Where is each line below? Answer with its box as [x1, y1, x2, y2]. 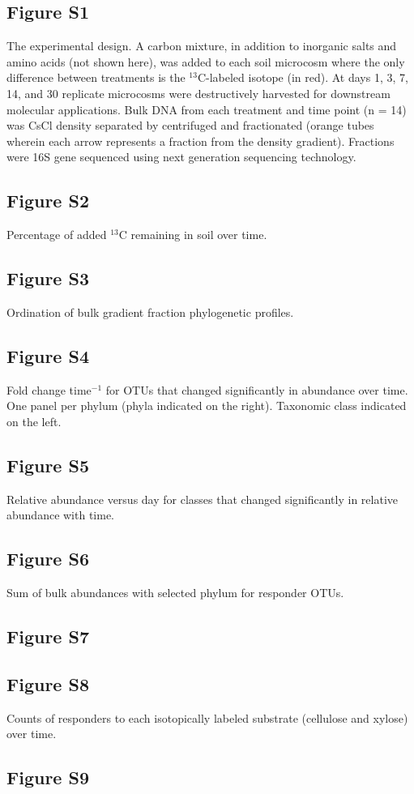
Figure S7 [6, 624, 89, 649]
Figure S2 [6, 188, 89, 213]
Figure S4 [6, 343, 89, 368]
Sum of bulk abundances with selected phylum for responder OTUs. [6, 584, 344, 601]
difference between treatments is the [6, 69, 186, 86]
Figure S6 [6, 546, 89, 571]
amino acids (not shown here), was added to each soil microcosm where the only [6, 53, 405, 70]
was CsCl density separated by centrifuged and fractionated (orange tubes [6, 117, 374, 134]
